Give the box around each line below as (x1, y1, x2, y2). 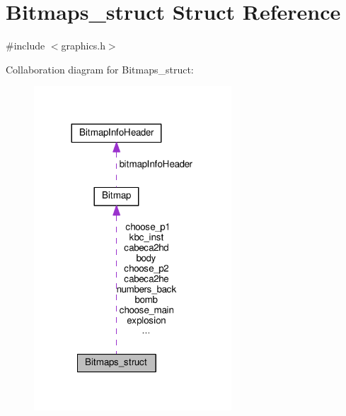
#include (6, 38, 45, 53)
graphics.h (61, 38, 105, 53)
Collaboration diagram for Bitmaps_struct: (6, 61, 194, 76)
